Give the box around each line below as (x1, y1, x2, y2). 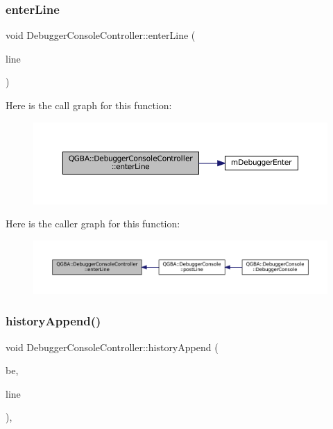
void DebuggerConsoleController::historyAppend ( (6, 339, 219, 354)
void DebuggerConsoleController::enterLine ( (6, 28, 196, 42)
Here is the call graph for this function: (6, 98, 172, 112)
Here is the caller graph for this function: (6, 216, 180, 231)
